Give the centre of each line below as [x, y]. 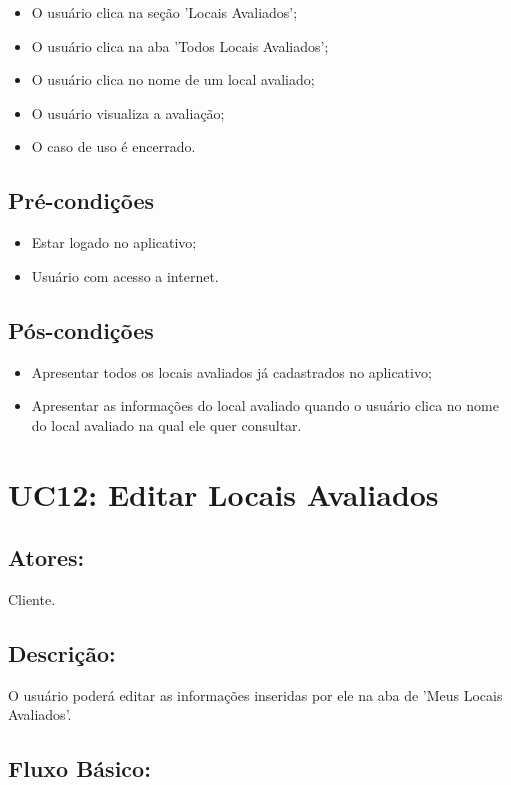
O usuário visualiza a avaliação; [128, 112]
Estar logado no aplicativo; [114, 242]
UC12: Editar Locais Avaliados [223, 493]
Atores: [46, 557]
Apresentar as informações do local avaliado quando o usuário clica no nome [265, 405]
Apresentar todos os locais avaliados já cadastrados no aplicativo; [231, 371]
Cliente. [32, 598]
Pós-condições [81, 329]
